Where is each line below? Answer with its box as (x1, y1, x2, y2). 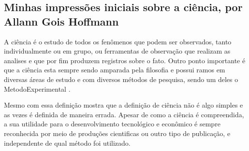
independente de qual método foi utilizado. (4, 137, 131, 148)
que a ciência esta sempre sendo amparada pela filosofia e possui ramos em (4, 65, 225, 75)
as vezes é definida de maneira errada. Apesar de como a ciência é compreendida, (4, 109, 244, 119)
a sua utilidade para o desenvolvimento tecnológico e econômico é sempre (4, 119, 220, 129)
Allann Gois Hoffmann (4, 14, 119, 28)
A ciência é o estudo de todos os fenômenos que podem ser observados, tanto (4, 36, 232, 46)
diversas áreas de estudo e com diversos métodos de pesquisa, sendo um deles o (4, 74, 238, 84)
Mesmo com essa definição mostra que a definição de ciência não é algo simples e (4, 100, 243, 110)
